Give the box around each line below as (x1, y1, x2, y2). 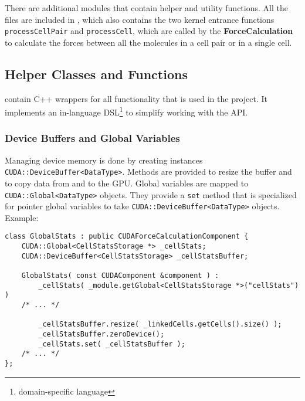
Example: (5, 211, 39, 223)
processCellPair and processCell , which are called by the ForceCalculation (5, 25, 293, 37)
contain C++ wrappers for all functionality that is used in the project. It (5, 92, 268, 104)
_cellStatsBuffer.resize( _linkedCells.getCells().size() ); (38, 320, 282, 329)
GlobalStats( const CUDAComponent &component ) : (21, 271, 219, 280)
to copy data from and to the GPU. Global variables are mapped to (5, 176, 249, 189)
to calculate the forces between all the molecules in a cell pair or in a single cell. (5, 36, 292, 48)
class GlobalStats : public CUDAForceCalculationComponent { (5, 232, 249, 241)
